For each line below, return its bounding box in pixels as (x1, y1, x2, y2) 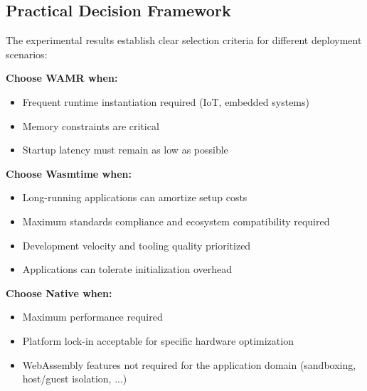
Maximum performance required (22, 309, 163, 324)
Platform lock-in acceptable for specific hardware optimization (22, 333, 294, 348)
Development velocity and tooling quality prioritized (22, 237, 251, 252)
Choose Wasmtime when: (6, 166, 132, 181)
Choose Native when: (6, 285, 112, 300)
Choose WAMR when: (6, 70, 118, 85)
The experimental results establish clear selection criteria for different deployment (6, 33, 362, 48)
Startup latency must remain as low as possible (22, 142, 228, 157)
